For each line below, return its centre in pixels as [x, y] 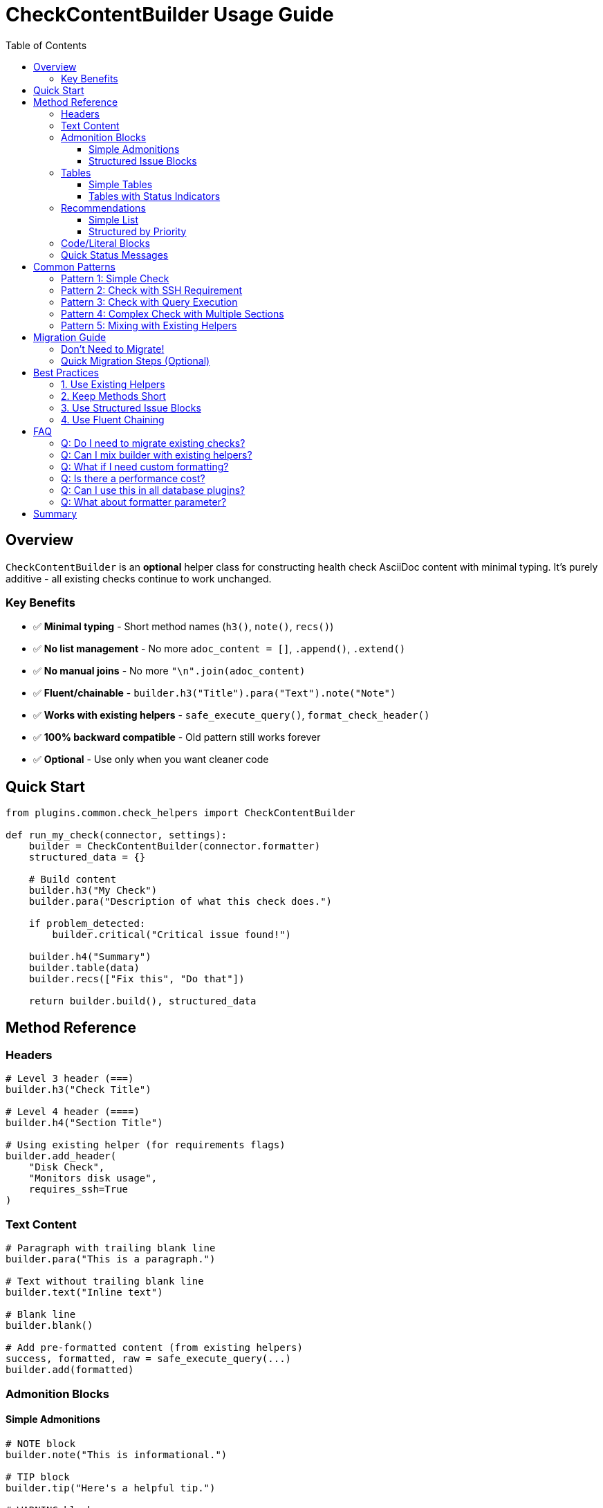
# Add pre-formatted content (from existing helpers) [154, 1348]
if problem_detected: [87, 924]
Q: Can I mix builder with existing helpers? [157, 454]
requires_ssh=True [78, 1189]
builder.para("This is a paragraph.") [111, 1259]
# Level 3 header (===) [70, 1079]
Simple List [113, 219]
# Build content [73, 880]
